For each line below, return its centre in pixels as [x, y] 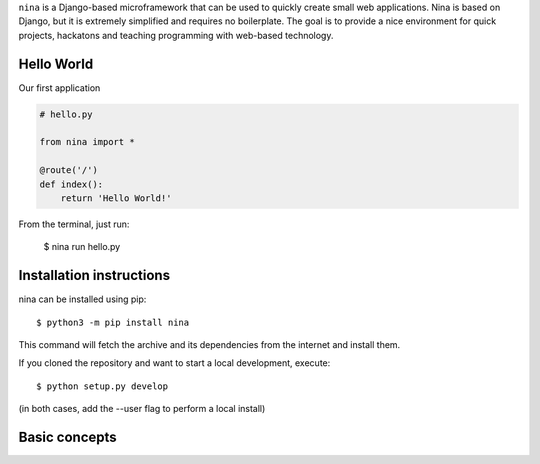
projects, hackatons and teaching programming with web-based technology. [176, 35]
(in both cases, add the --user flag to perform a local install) [142, 409]
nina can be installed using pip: [82, 299]
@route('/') [69, 170]
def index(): [71, 184]
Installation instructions [94, 275]
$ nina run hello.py [82, 247]
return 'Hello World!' [116, 198]
